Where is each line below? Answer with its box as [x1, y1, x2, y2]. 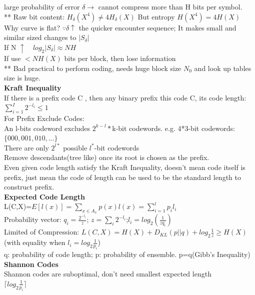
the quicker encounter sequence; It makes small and [78, 22, 236, 32]
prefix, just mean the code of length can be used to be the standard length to [4, 171, 241, 182]
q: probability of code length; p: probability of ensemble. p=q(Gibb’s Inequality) [4, 249, 250, 259]
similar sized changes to [4, 32, 76, 42]
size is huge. [4, 72, 40, 83]
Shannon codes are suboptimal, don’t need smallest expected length [4, 268, 211, 279]
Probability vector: [4, 214, 61, 224]
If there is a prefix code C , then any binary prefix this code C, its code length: [4, 92, 246, 102]
